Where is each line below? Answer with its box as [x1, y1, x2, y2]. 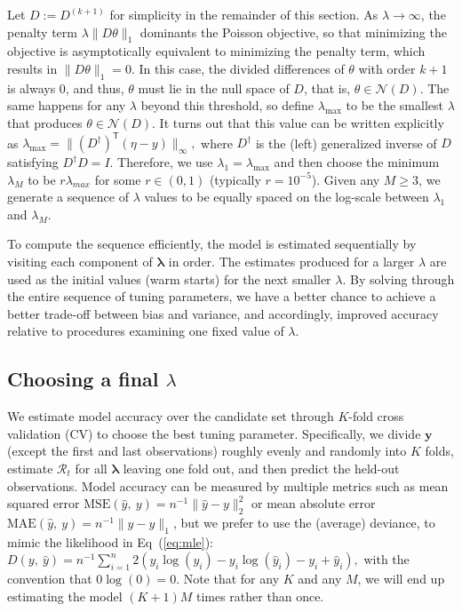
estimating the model [7, 586, 123, 605]
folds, [425, 441, 454, 460]
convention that [7, 569, 92, 588]
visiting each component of [7, 252, 153, 271]
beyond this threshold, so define [140, 96, 315, 115]
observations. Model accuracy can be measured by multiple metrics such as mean [7, 476, 449, 495]
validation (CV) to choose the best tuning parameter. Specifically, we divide [7, 424, 421, 442]
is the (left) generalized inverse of [255, 133, 437, 152]
